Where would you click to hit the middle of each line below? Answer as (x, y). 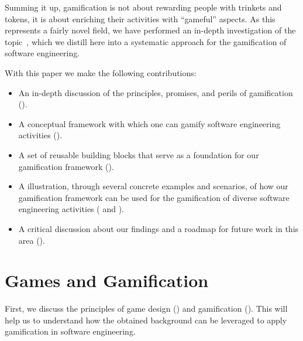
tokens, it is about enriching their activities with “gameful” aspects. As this (140, 18)
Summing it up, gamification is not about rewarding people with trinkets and (143, 7)
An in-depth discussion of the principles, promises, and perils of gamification (156, 92)
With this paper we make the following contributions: (101, 72)
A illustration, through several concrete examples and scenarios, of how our (153, 186)
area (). (32, 240)
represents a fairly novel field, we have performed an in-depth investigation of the (150, 30)
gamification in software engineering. (70, 331)
